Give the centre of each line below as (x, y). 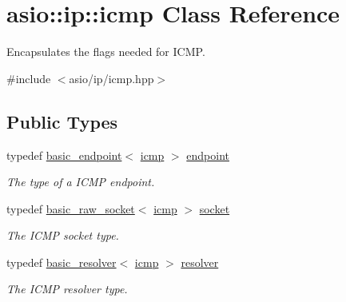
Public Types (62, 121)
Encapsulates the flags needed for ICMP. (106, 52)
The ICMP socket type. (63, 235)
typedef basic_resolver (62, 262)
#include (29, 78)
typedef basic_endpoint (64, 155)
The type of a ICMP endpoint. (81, 182)
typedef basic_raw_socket (71, 208)
